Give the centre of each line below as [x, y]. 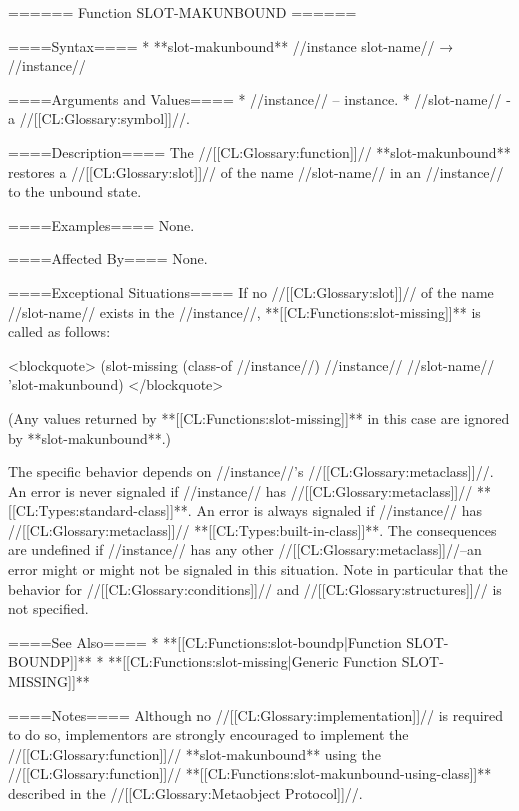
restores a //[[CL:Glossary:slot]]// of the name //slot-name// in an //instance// [256, 171]
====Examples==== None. [101, 224]
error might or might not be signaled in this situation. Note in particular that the [258, 569]
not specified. [48, 608]
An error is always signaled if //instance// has [339, 510]
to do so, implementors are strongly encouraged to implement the [208, 734]
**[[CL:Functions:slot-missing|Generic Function [252, 661]
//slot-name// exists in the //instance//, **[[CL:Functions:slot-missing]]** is [244, 311]
